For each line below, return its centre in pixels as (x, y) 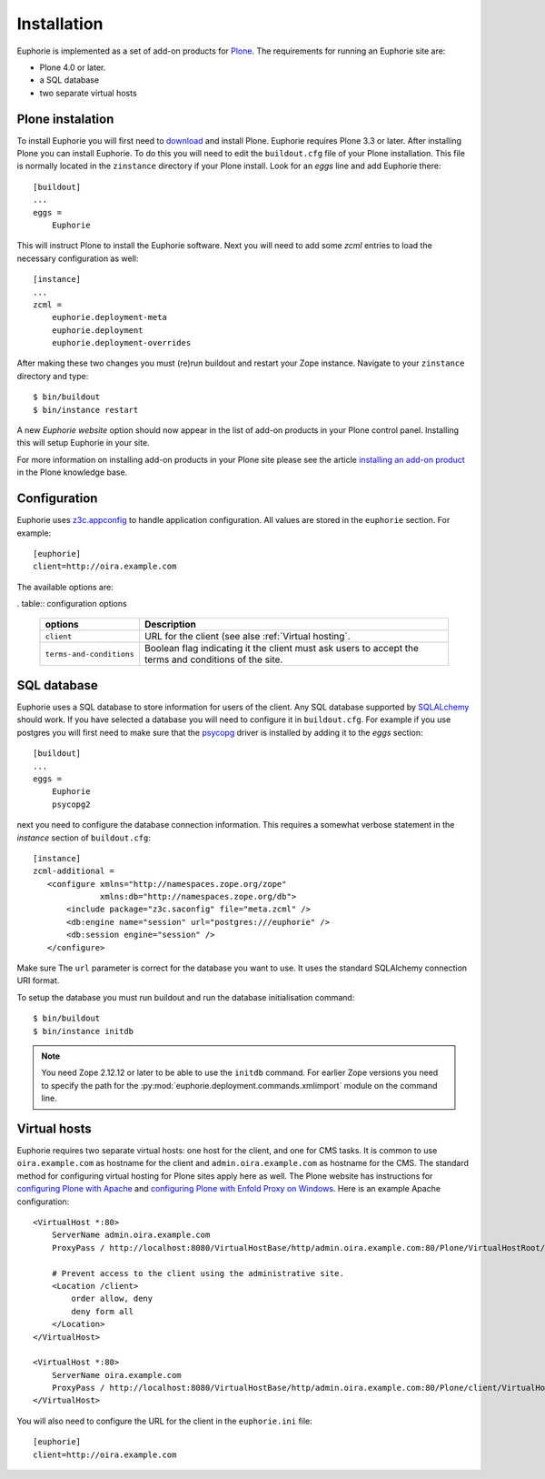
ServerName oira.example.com (116, 1375)
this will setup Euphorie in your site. (83, 443)
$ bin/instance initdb (84, 1031)
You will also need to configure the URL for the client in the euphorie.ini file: (164, 1421)
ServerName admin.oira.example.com (131, 1235)
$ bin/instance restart (86, 410)
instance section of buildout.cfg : (84, 838)
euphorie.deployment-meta (109, 317)
